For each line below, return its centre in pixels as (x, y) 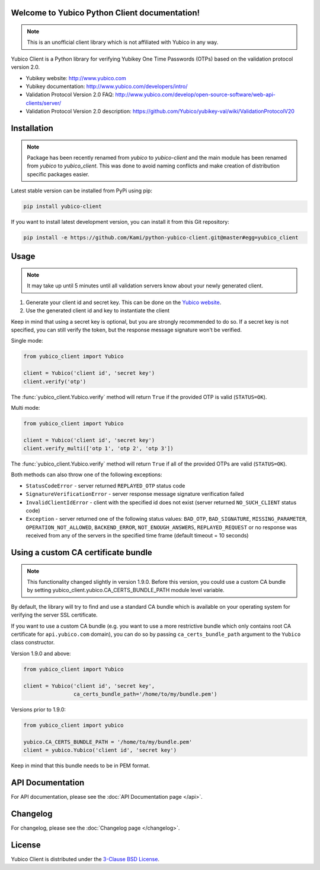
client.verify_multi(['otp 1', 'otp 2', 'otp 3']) (99, 449)
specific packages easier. (58, 174)
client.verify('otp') (55, 381)
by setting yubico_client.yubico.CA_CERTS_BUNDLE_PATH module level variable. (126, 590)
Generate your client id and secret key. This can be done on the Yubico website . (124, 302)
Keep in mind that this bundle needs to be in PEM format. (81, 765)
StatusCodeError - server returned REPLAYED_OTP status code (105, 485)
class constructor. (33, 643)
